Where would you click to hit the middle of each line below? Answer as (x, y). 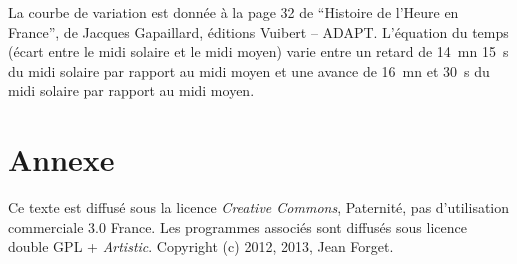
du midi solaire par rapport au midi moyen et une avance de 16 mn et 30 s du (249, 70)
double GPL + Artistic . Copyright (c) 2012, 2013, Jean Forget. (201, 246)
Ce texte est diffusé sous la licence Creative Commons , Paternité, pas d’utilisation (259, 207)
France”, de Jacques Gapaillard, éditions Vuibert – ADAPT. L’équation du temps (258, 31)
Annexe (61, 159)
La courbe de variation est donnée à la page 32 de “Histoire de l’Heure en (233, 12)
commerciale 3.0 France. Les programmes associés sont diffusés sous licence (237, 226)
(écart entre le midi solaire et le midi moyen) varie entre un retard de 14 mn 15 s (258, 51)
